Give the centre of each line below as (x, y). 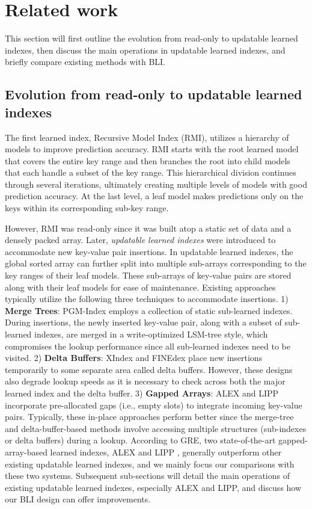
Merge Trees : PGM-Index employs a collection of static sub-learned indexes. (149, 310)
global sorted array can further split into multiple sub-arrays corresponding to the (156, 263)
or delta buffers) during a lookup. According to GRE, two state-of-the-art (140, 440)
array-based (26, 452)
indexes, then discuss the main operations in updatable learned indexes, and (145, 50)
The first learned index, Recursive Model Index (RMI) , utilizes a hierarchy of (147, 137)
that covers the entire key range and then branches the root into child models (148, 160)
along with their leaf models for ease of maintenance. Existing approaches (140, 287)
